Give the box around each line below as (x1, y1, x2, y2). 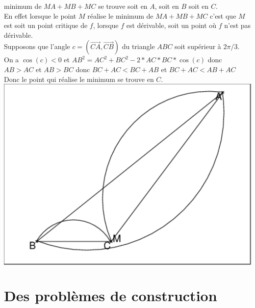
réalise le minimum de (87, 10, 153, 21)
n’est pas (224, 20, 251, 30)
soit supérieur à (175, 41, 221, 51)
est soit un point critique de (4, 20, 88, 30)
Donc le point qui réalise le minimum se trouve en (4, 74, 154, 84)
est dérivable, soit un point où (126, 20, 217, 30)
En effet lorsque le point (4, 10, 76, 21)
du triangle (122, 41, 155, 51)
